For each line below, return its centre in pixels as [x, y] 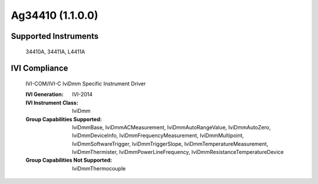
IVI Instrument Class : [52, 102]
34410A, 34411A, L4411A [55, 51]
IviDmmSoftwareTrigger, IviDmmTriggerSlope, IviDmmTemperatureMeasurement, [170, 143]
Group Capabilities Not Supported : [69, 160]
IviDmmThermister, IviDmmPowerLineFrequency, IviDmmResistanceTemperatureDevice [178, 152]
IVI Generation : [45, 95]
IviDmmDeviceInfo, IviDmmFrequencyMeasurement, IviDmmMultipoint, [158, 136]
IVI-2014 [82, 95]
